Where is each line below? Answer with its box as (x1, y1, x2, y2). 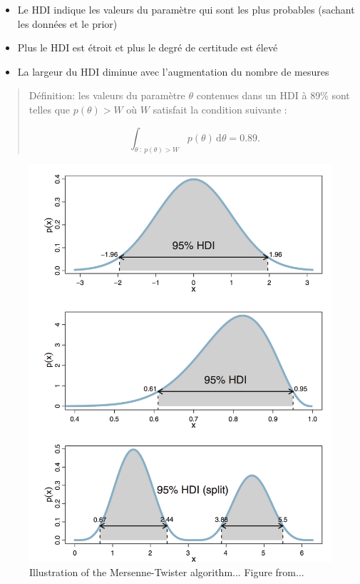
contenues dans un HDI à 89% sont (196, 88, 350, 103)
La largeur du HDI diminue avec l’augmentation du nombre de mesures (17, 64, 329, 79)
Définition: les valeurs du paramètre (29, 88, 185, 103)
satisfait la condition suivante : (153, 101, 287, 116)
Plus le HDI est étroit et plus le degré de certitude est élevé (17, 40, 278, 55)
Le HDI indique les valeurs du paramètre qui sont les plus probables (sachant (17, 2, 355, 16)
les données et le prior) (17, 16, 118, 31)
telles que (29, 101, 71, 116)
